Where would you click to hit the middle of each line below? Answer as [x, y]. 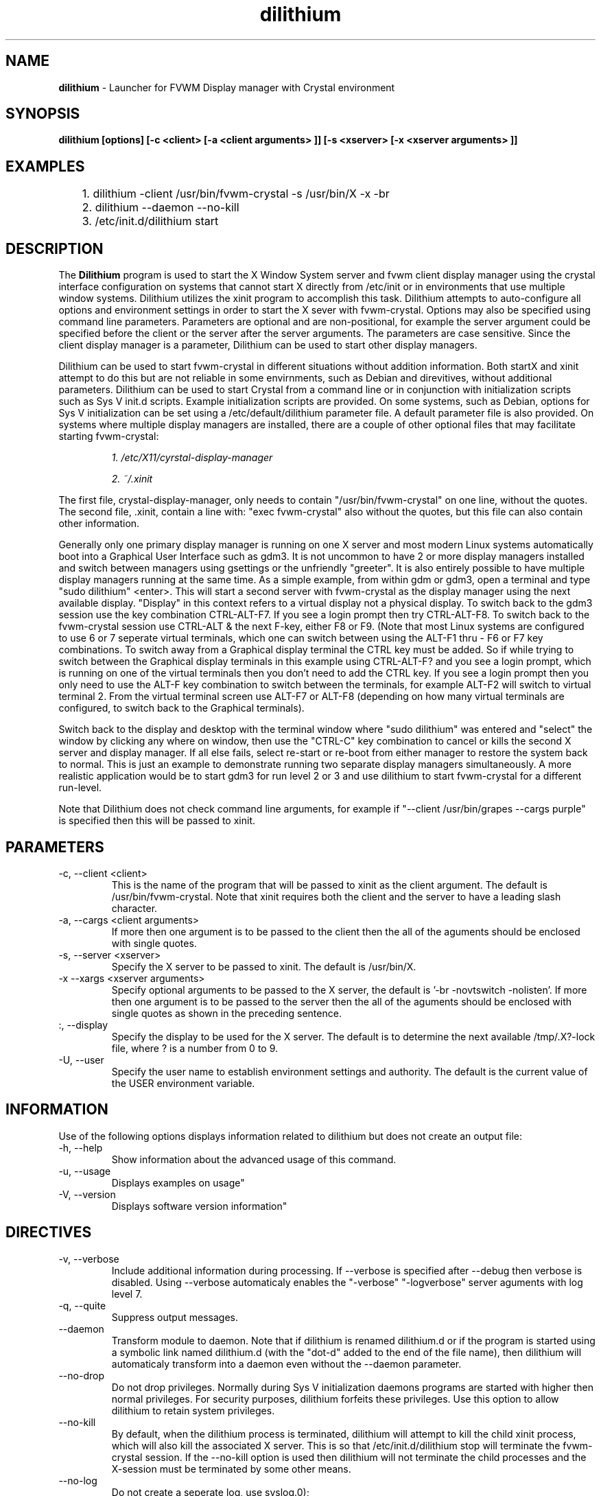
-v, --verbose [89, 1259]
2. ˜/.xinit [132, 479]
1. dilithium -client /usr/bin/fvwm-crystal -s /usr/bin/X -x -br [236, 194]
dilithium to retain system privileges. [193, 1410]
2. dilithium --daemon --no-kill [161, 208]
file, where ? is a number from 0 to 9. [195, 1048]
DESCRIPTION [55, 248]
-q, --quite [82, 1305]
